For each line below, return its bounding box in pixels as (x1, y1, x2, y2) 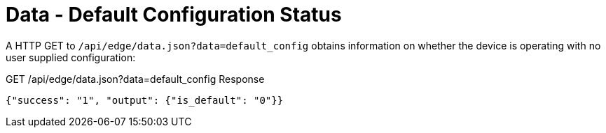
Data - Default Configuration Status (6, 3, 342, 26)
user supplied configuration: (6, 51, 136, 63)
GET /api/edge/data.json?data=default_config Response (6, 72, 265, 85)
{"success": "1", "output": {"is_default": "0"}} (6, 94, 284, 106)
